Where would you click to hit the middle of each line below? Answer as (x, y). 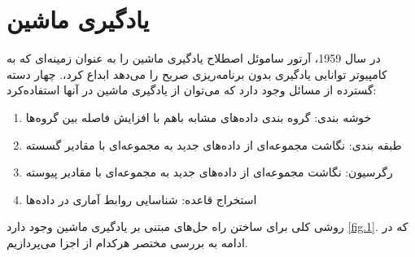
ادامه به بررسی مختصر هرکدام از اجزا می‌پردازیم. (127, 242)
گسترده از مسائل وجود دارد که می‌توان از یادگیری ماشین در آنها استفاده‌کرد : (192, 90)
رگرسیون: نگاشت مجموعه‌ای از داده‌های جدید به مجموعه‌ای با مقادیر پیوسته (209, 172)
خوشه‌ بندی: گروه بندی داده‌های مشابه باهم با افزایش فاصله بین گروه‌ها (199, 117)
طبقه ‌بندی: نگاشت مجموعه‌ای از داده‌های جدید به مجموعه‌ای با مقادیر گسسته (214, 144)
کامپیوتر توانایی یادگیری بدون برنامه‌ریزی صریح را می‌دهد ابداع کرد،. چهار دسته (197, 74)
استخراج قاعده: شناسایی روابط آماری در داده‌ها (141, 199)
